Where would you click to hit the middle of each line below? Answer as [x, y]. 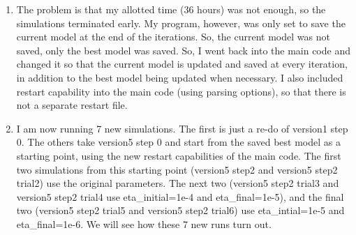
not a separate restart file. [72, 105]
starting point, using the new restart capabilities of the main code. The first [179, 155]
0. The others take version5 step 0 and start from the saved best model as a [178, 142]
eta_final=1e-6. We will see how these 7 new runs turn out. [144, 223]
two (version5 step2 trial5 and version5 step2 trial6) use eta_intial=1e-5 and [180, 210]
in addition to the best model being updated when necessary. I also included [180, 77]
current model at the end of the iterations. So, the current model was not [173, 37]
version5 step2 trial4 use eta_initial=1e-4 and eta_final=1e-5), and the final [180, 196]
